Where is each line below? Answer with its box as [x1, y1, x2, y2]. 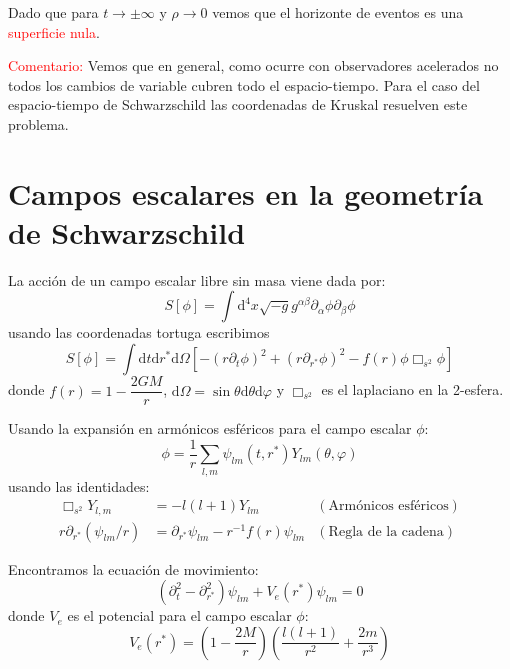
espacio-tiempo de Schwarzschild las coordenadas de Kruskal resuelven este [8, 94, 468, 115]
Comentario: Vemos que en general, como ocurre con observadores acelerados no [8, 55, 499, 76]
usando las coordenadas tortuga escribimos [8, 322, 270, 343]
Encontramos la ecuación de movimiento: [8, 558, 259, 579]
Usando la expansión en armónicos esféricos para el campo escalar [8, 418, 412, 439]
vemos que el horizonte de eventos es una [212, 2, 464, 22]
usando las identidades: [8, 475, 150, 496]
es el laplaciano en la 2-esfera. [321, 379, 504, 400]
